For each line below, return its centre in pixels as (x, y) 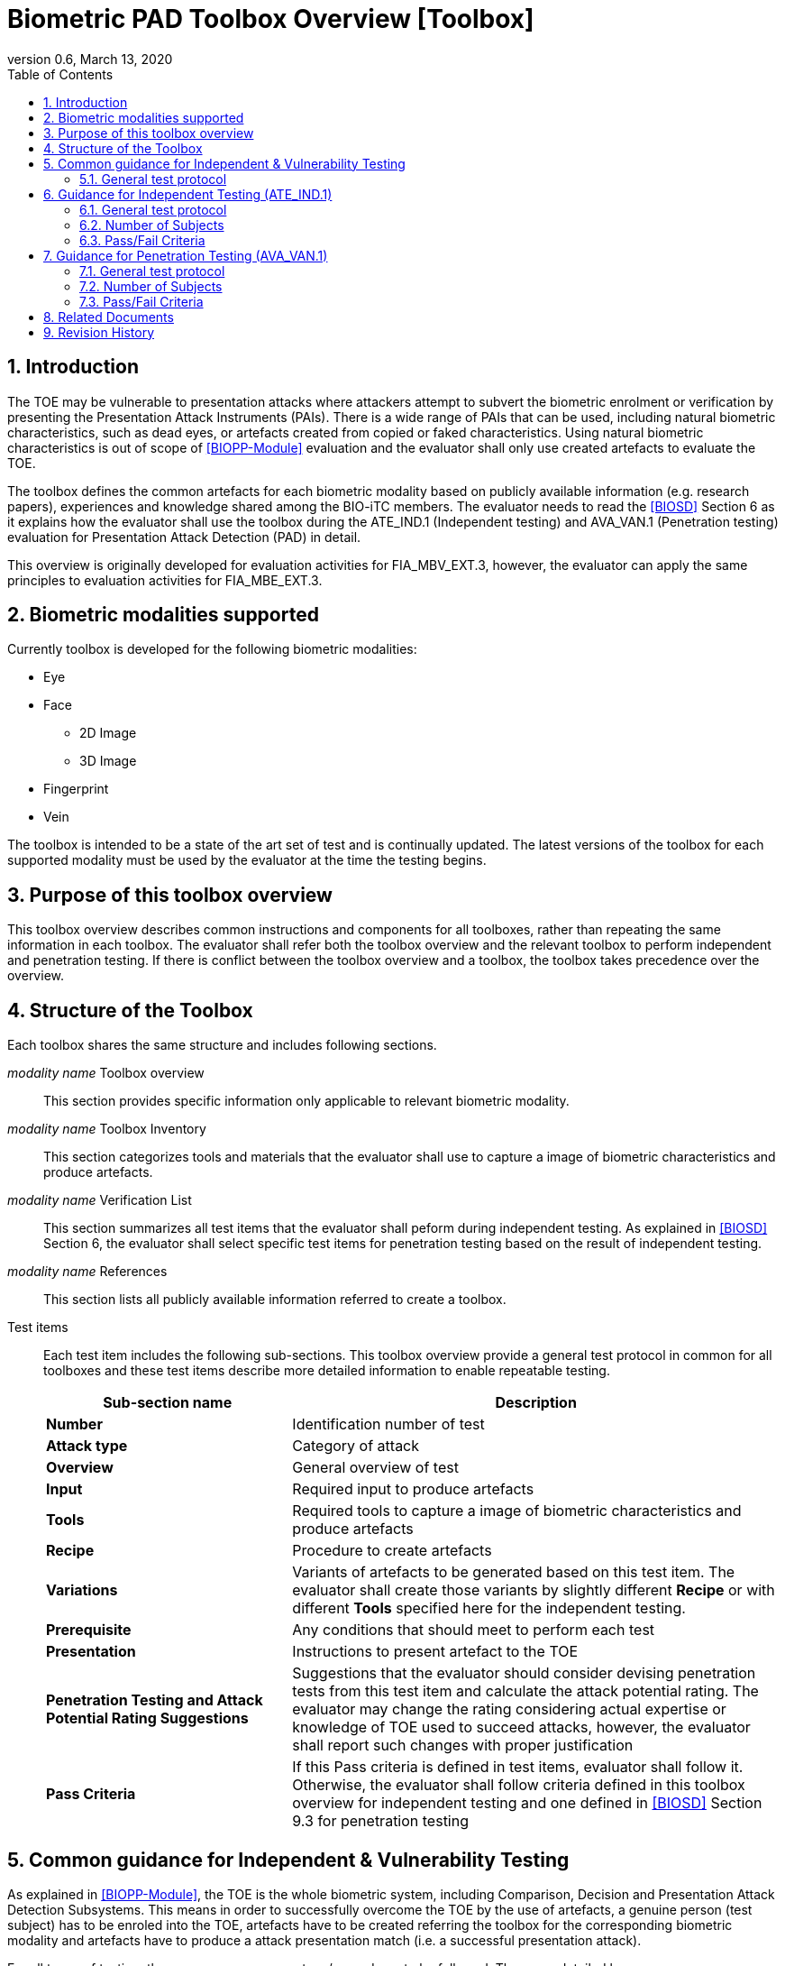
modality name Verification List (100, 1200)
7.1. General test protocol (152, 271)
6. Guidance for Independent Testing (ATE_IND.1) (188, 194)
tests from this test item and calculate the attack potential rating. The (525, 1691)
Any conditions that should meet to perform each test (474, 1630)
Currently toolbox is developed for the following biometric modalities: (212, 649)
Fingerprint (76, 789)
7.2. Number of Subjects (151, 286)
